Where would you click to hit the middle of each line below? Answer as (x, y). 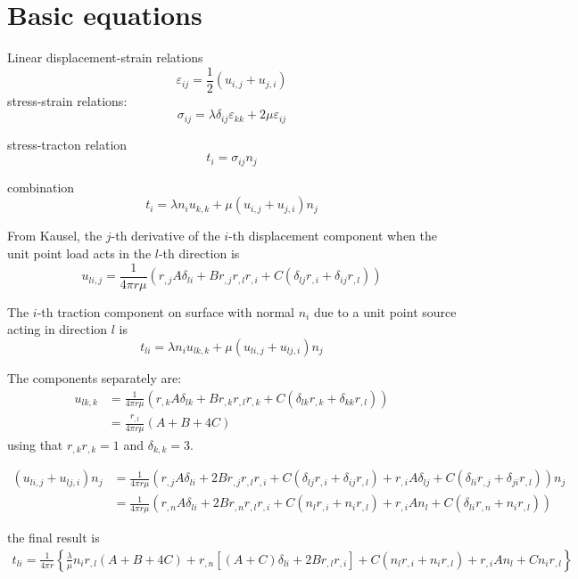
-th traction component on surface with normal (165, 311)
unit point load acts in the (79, 253)
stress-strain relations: (67, 100)
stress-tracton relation (67, 144)
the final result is (54, 538)
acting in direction (58, 329)
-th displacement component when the (333, 236)
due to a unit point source (385, 311)
